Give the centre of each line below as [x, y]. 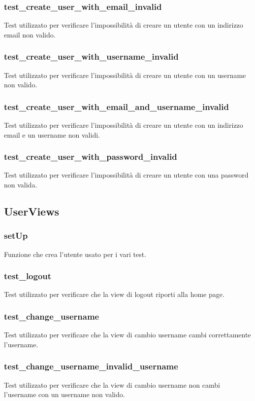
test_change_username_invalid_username [91, 366]
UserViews [32, 211]
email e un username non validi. [52, 134]
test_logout [28, 276]
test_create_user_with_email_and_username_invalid [116, 106]
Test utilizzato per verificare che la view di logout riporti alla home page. [114, 294]
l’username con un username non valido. [64, 394]
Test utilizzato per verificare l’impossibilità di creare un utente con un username [125, 75]
